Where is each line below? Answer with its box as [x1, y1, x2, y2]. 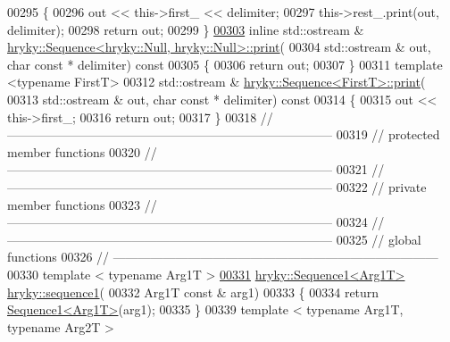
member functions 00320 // [7, 142, 157, 161]
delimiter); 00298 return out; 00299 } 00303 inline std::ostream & [7, 20, 364, 38]
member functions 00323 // [7, 195, 157, 213]
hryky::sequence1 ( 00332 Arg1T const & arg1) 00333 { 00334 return [7, 282, 379, 301]
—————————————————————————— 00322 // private [7, 177, 427, 196]
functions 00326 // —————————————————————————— [7, 247, 438, 266]
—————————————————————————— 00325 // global [7, 229, 421, 248]
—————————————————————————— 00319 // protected [7, 125, 440, 144]
